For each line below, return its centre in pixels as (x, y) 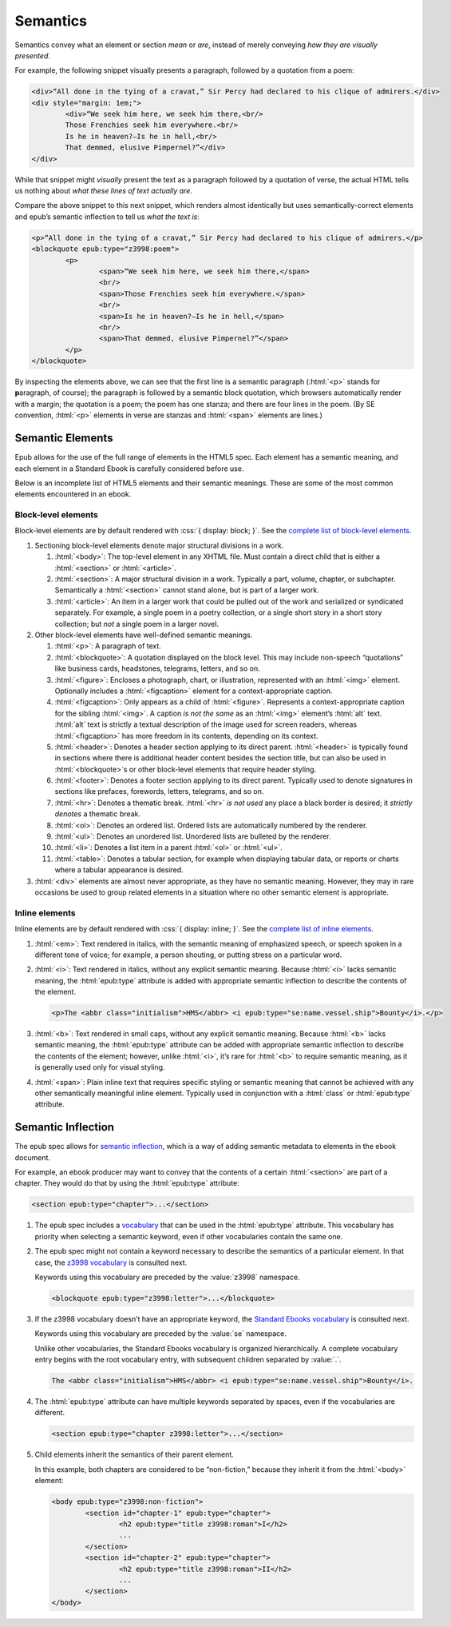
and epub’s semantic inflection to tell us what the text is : (107, 217)
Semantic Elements (64, 439)
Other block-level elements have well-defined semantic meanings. (144, 635)
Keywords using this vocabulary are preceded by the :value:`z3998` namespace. (167, 1277)
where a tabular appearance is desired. (119, 870)
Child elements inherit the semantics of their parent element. (135, 1454)
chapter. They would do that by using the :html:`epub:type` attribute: (127, 1183)
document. (33, 1157)
